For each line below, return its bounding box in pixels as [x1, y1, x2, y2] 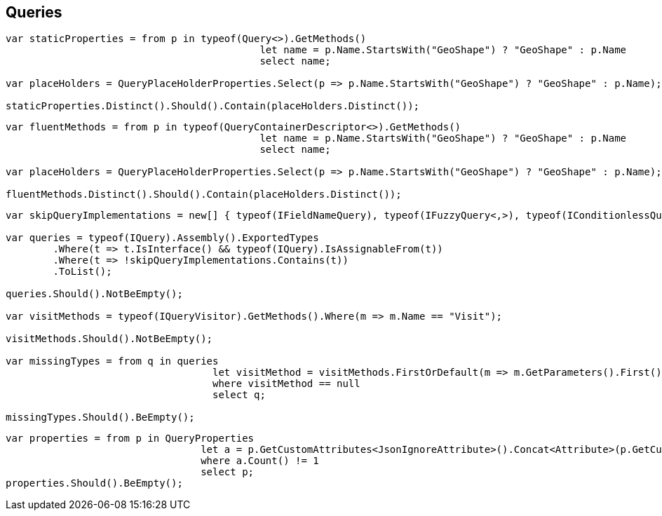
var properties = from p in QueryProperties [6, 433, 255, 444]
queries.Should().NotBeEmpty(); [6, 288, 183, 300]
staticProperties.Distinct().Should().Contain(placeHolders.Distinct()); [6, 100, 420, 112]
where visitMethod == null [212, 378, 360, 390]
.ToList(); [53, 266, 112, 278]
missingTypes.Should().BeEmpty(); [6, 412, 195, 423]
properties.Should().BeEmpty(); [6, 477, 183, 489]
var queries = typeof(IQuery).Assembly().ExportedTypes [6, 232, 319, 244]
